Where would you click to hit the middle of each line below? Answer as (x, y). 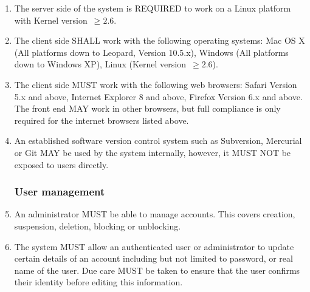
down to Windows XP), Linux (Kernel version (100, 64)
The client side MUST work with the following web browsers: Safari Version (156, 84)
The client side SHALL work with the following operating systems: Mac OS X (160, 40)
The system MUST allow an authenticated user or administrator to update (154, 246)
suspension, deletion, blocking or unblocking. (98, 226)
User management (60, 192)
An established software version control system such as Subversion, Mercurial (158, 141)
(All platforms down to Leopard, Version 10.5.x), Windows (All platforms (151, 52)
